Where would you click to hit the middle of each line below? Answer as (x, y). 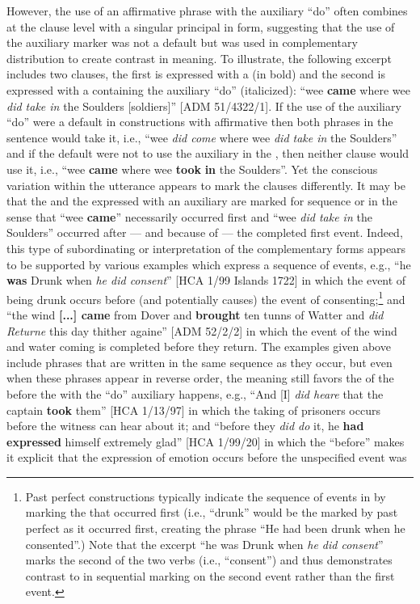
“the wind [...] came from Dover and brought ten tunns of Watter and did (195, 314)
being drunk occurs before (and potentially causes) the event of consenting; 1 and (206, 298)
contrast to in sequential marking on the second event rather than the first (210, 575)
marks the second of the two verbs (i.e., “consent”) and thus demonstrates (209, 560)
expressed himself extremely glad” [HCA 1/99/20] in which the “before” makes (206, 441)
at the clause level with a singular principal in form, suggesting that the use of (201, 26)
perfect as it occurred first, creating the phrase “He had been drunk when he (215, 528)
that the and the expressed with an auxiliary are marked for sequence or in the (202, 201)
